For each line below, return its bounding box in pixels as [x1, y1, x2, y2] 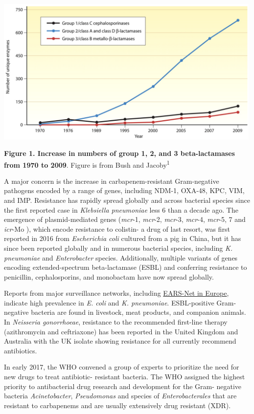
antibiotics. [4, 345, 37, 355]
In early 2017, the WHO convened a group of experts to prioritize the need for [4, 362, 239, 372]
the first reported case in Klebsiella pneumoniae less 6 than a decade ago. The [4, 204, 238, 215]
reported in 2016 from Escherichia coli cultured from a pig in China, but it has [4, 233, 241, 243]
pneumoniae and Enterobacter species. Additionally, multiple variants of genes [4, 252, 238, 262]
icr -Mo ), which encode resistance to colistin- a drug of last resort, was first [4, 223, 230, 234]
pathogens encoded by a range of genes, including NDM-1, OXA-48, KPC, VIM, [4, 185, 245, 196]
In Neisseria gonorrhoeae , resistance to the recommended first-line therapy [4, 317, 228, 327]
